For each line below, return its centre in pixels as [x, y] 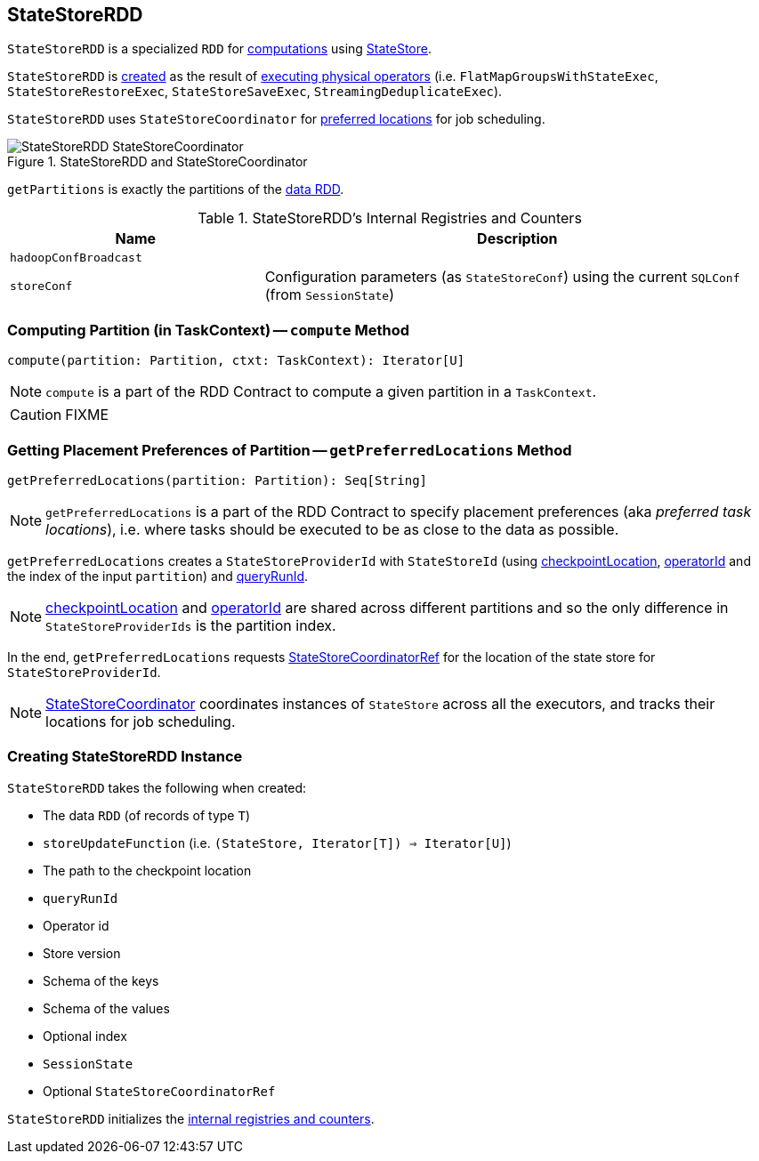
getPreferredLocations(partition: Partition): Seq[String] [218, 480]
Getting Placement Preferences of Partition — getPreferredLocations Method [290, 450]
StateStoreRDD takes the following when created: [157, 787]
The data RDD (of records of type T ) [146, 815]
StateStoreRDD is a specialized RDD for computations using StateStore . [220, 49]
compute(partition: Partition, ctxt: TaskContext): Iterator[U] [236, 361]
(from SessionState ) [330, 295]
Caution [36, 415]
